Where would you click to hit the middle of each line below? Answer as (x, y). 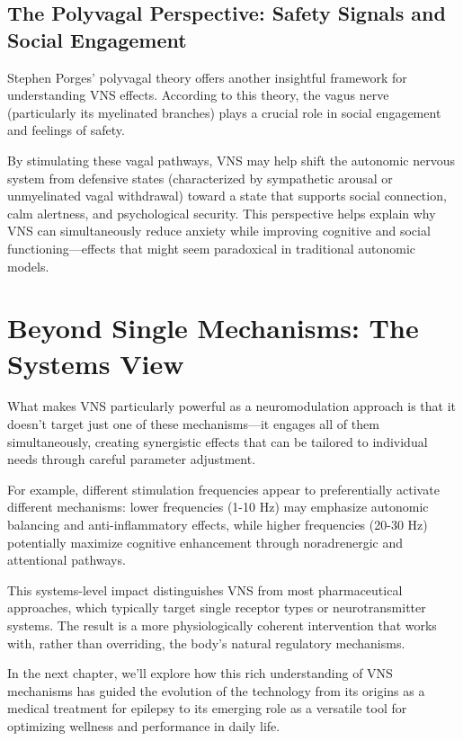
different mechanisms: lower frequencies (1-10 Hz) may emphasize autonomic (218, 507)
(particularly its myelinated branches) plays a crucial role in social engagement (224, 112)
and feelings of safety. (66, 130)
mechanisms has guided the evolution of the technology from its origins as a (216, 690)
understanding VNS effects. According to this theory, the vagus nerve (198, 95)
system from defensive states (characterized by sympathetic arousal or (200, 178)
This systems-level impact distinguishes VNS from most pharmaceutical (205, 589)
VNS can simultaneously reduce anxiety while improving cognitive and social (219, 231)
